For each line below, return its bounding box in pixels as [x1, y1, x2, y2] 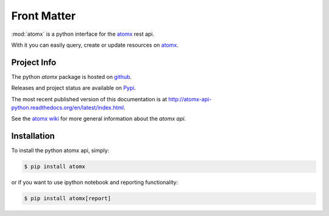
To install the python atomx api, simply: [11, 147, 110, 154]
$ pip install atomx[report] [24, 195, 111, 202]
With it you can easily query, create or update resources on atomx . [11, 41, 179, 49]
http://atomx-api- [168, 95, 212, 103]
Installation [11, 131, 55, 141]
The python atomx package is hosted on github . [11, 73, 132, 80]
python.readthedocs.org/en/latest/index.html [11, 104, 124, 112]
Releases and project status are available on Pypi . [11, 84, 136, 92]
